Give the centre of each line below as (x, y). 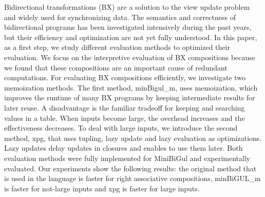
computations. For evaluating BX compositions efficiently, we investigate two (125, 77)
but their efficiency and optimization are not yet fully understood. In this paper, (131, 37)
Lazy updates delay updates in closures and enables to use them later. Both (124, 148)
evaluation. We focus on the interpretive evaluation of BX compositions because (130, 57)
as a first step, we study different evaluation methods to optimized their (117, 47)
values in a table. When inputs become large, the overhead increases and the (125, 118)
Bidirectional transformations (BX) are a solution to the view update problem (127, 7)
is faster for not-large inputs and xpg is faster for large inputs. (102, 188)
